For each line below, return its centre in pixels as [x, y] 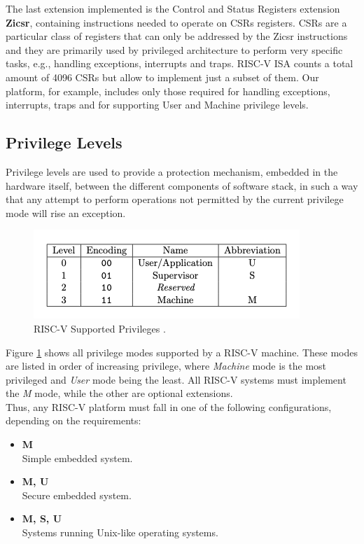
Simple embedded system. [77, 458]
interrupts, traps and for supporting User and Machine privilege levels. [157, 105]
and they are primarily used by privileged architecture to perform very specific [174, 49]
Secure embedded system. [77, 495]
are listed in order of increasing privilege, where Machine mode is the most [166, 366]
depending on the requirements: [73, 420]
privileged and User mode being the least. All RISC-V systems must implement [176, 379]
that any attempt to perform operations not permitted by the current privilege [175, 199]
